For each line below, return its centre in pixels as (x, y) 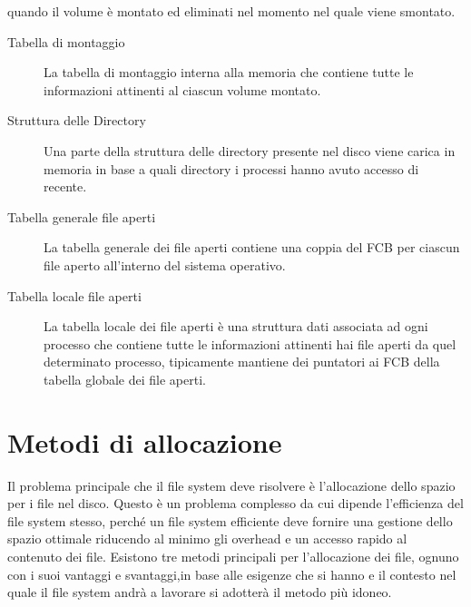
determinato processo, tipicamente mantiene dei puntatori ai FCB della (242, 362)
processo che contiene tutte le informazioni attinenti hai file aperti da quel (250, 343)
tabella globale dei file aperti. (125, 379)
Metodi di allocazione (145, 441)
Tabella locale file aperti (74, 295)
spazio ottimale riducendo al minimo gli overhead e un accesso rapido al (207, 538)
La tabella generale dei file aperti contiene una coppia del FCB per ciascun (252, 247)
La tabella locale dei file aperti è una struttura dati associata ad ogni (236, 326)
